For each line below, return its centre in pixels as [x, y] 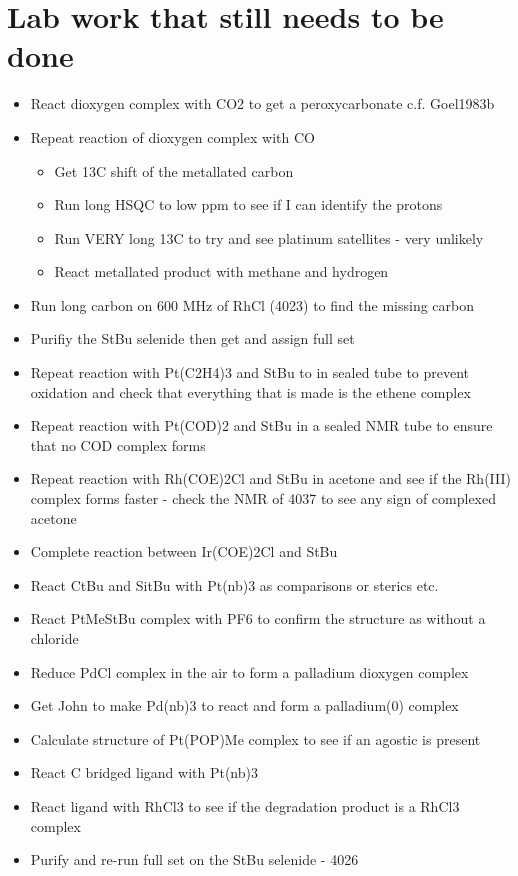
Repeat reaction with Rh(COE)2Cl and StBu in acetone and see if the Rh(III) [270, 478]
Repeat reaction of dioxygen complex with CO [172, 136]
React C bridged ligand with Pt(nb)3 [144, 772]
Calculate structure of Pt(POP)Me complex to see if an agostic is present [255, 738]
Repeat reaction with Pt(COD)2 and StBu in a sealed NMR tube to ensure [261, 425]
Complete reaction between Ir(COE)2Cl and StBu [184, 551]
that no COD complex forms [118, 444]
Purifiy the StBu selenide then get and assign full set [192, 338]
